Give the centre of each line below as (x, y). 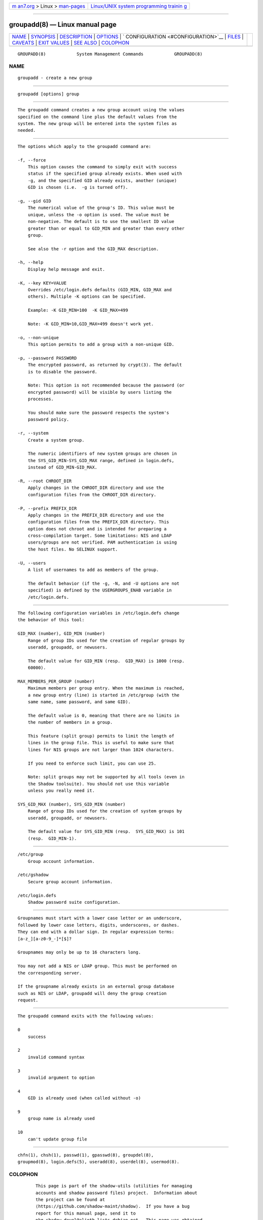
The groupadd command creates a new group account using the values (101, 110)
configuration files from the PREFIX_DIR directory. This (98, 522)
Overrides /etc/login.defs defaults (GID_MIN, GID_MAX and (100, 290)
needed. (27, 130)
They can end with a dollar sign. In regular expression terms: (96, 932)
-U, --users (32, 563)
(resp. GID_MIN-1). (52, 838)
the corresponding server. (50, 973)
